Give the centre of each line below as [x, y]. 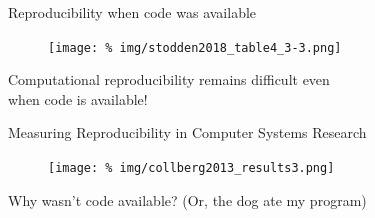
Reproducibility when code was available [132, 12]
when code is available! [78, 98]
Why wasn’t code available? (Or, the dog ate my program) [187, 199]
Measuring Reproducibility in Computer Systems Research [187, 132]
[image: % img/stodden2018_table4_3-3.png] [195, 47]
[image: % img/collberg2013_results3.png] [191, 168]
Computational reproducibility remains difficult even [169, 79]
